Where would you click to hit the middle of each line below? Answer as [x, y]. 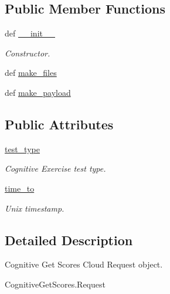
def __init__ [30, 33]
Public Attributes [59, 124]
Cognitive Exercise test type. [55, 168]
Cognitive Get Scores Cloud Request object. [84, 264]
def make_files [31, 73]
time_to [20, 188]
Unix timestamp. [35, 208]
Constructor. [28, 53]
